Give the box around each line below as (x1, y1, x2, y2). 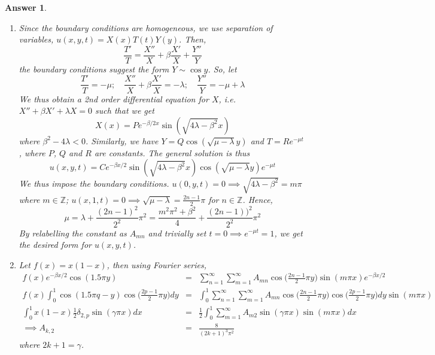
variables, (19, 33, 54, 45)
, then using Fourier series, (107, 258, 207, 271)
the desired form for (19, 238, 92, 251)
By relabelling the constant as (19, 226, 127, 239)
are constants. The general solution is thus (94, 146, 250, 159)
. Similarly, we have (85, 134, 159, 147)
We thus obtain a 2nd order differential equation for (19, 92, 209, 105)
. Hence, (242, 193, 273, 205)
